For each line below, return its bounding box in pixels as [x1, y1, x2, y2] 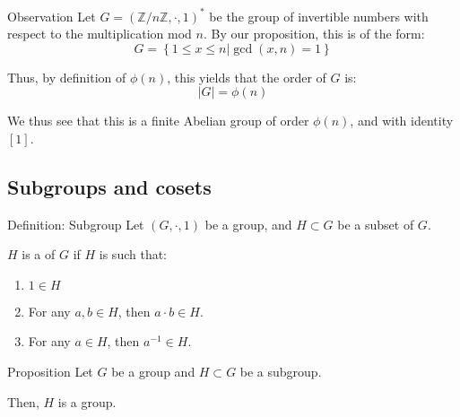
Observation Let [7, 6, 96, 25]
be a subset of [337, 214, 414, 233]
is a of [22, 245, 56, 264]
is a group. [57, 392, 117, 411]
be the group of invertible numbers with [209, 6, 429, 25]
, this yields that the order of [167, 67, 326, 86]
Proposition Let [7, 362, 93, 381]
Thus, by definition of [7, 67, 126, 86]
